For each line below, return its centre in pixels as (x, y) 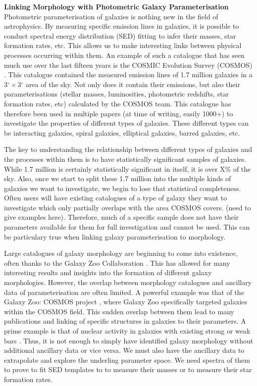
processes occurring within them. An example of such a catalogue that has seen (124, 55)
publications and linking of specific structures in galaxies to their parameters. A (125, 321)
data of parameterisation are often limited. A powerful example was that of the (124, 292)
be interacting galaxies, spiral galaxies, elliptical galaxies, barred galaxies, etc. (122, 132)
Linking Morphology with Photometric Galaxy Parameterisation (116, 6)
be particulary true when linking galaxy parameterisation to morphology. (115, 236)
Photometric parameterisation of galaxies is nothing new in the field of (111, 16)
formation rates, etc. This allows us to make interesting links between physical (123, 45)
